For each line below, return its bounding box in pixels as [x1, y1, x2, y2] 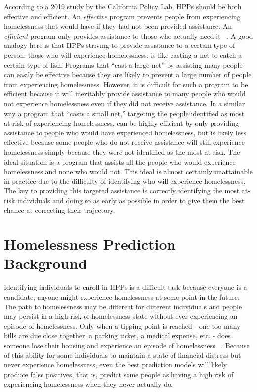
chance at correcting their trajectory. [4, 205, 115, 215]
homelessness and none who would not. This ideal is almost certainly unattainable [4, 166, 253, 176]
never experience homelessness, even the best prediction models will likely [4, 359, 227, 370]
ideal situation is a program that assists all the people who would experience [4, 156, 236, 167]
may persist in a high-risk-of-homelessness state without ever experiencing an [4, 311, 238, 321]
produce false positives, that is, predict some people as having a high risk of [4, 369, 234, 379]
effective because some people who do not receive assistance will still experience [4, 137, 245, 147]
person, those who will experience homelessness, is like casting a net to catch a [4, 49, 242, 60]
